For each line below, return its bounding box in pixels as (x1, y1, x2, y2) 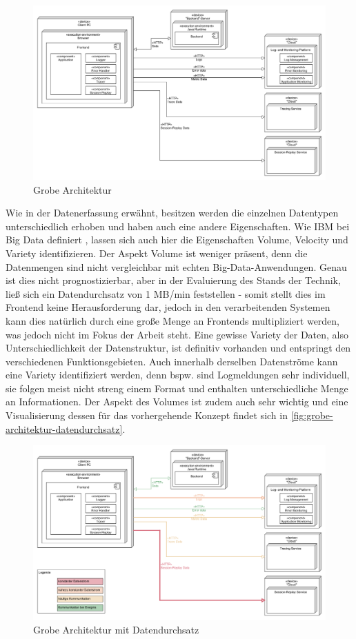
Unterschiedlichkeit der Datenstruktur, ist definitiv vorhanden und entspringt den (6, 341, 351, 355)
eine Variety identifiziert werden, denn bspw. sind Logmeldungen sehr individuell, (6, 367, 350, 382)
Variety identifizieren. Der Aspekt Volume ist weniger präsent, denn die (6, 245, 308, 260)
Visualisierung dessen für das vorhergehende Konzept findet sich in (6, 408, 288, 423)
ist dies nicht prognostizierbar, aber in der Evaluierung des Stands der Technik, (6, 273, 341, 287)
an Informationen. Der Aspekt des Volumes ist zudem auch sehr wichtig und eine (6, 394, 348, 409)
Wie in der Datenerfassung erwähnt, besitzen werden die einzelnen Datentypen (6, 205, 339, 220)
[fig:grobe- (290, 408, 333, 423)
